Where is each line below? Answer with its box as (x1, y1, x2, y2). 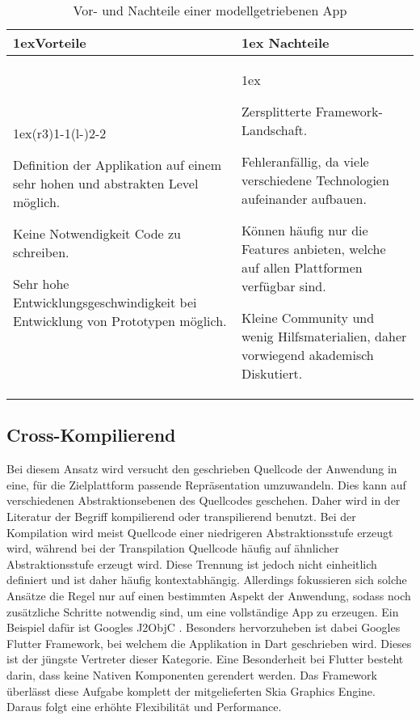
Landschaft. (241, 121, 308, 139)
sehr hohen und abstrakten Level (13, 173, 199, 193)
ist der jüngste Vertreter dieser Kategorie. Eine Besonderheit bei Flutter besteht (6, 650, 404, 667)
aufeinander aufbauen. (241, 189, 367, 208)
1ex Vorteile (13, 33, 86, 52)
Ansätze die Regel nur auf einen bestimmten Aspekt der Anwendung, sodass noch (6, 587, 411, 604)
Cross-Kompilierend (6, 422, 176, 447)
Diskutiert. (241, 364, 303, 383)
